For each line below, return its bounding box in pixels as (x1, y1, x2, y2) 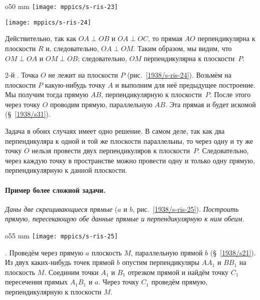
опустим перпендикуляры (122, 257, 199, 267)
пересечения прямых (5, 276, 68, 287)
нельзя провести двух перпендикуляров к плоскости (32, 145, 190, 156)
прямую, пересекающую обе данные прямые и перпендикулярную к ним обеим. (5, 213, 244, 224)
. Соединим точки (44, 266, 99, 277)
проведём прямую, (151, 276, 208, 287)
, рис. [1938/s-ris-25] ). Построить (132, 203, 239, 214)
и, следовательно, (46, 43, 99, 53)
